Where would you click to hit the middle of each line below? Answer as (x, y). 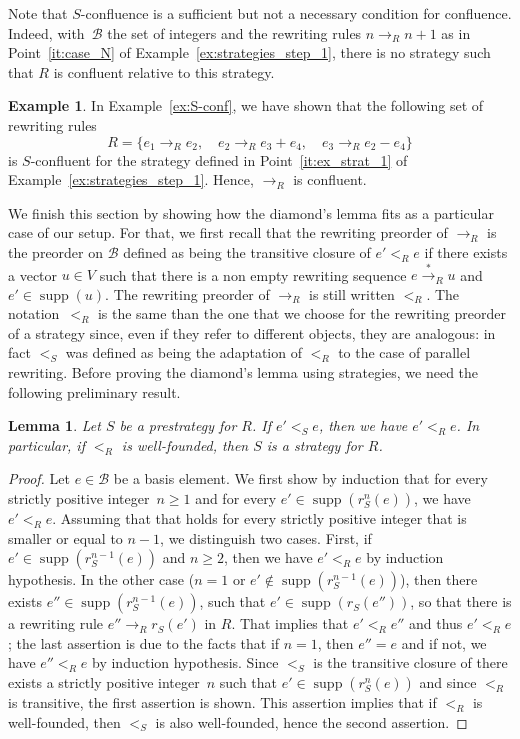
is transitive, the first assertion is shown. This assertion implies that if (222, 701)
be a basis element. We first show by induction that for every (300, 478)
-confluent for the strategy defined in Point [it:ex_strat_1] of (219, 159)
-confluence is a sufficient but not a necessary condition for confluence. (296, 13)
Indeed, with (46, 32)
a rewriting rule (56, 623)
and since (448, 681)
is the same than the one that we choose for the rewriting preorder (301, 313)
